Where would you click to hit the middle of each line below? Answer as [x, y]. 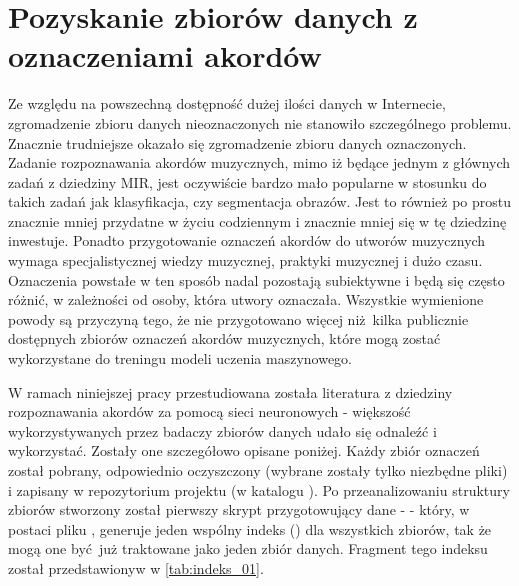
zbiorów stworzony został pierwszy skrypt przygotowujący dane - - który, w [239, 509]
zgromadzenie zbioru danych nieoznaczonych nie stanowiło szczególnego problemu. [260, 122]
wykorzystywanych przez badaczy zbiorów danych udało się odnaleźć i [222, 430]
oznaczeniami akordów [165, 55]
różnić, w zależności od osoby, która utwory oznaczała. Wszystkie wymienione [246, 299]
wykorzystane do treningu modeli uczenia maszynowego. [180, 358]
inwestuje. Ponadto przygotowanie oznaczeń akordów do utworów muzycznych [247, 240]
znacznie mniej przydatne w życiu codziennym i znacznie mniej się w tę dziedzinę [257, 220]
